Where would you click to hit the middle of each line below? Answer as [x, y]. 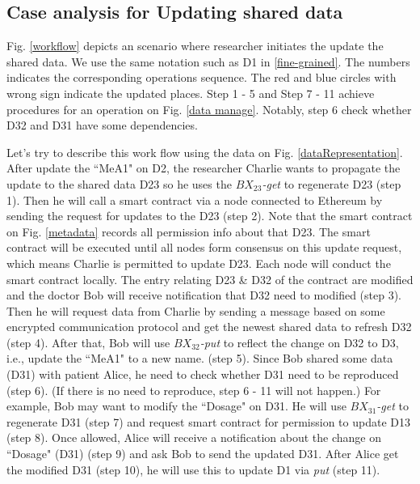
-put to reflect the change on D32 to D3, [299, 342]
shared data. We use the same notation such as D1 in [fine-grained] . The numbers [208, 61]
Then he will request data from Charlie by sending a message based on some [196, 310]
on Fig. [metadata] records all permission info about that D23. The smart [189, 231]
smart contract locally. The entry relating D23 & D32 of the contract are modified [210, 279]
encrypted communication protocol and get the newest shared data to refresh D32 [209, 327]
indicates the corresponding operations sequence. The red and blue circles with [202, 77]
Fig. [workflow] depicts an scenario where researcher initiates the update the [195, 46]
